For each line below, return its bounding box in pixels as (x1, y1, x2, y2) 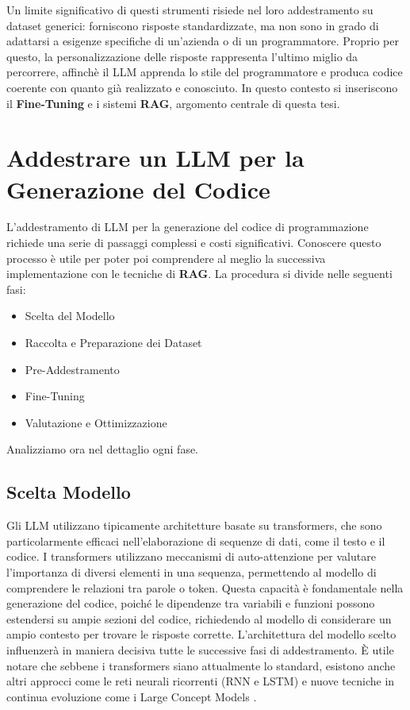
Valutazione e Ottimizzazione (25, 414, 167, 430)
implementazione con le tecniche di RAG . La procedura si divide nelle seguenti (6, 265, 393, 282)
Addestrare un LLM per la (6, 141, 305, 174)
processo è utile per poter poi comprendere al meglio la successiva (6, 249, 326, 266)
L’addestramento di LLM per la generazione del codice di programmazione (6, 218, 369, 235)
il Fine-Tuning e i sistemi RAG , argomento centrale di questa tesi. (6, 95, 340, 111)
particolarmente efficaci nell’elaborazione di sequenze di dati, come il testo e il (6, 532, 385, 549)
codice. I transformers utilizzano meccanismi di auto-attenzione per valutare (6, 548, 376, 565)
